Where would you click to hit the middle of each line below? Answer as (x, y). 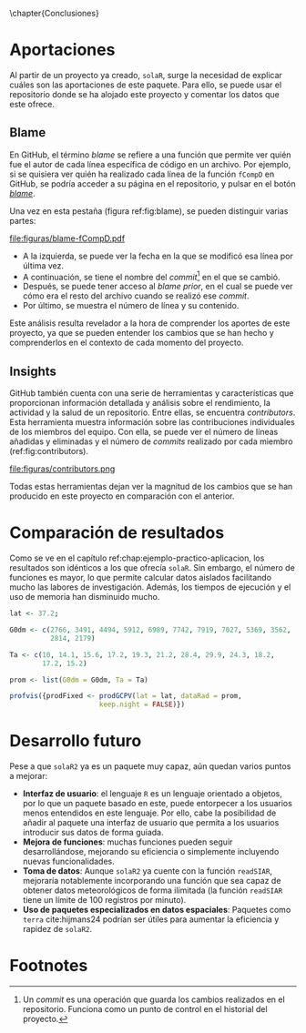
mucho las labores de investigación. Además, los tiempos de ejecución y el (150, 587)
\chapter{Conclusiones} (55, 13)
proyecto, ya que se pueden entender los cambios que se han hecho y (142, 333)
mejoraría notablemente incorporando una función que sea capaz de (152, 881)
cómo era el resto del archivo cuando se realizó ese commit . (136, 296)
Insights (33, 371)
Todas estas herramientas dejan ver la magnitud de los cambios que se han (151, 487)
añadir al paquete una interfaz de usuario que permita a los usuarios (151, 823)
